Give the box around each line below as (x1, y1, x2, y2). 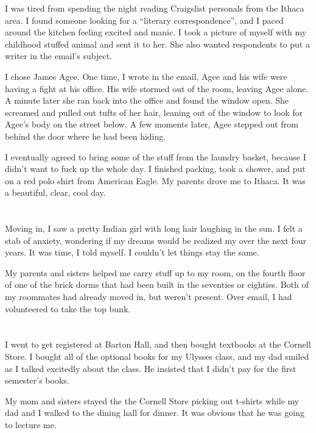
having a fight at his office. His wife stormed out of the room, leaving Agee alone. (5, 82, 309, 95)
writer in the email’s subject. (5, 49, 113, 62)
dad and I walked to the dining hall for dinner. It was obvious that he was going (5, 406, 304, 419)
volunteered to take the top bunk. (5, 302, 131, 315)
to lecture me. (5, 418, 57, 431)
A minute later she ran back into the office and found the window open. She (5, 94, 289, 107)
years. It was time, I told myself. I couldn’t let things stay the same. (5, 246, 259, 259)
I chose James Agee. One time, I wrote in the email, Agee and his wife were (5, 70, 287, 82)
